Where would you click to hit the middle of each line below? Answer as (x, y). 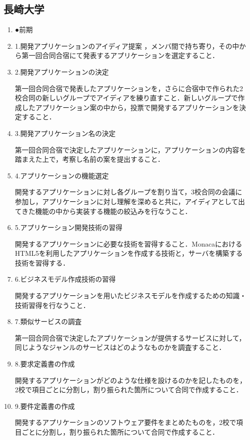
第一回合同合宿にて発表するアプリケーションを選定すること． (120, 55)
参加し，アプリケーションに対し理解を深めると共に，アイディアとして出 (130, 201)
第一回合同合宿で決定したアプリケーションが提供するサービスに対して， (130, 337)
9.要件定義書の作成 (45, 406)
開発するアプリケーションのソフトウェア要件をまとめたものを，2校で (125, 422)
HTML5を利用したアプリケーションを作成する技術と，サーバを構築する (129, 253)
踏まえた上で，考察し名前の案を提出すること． (89, 159)
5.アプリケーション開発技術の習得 (69, 227)
